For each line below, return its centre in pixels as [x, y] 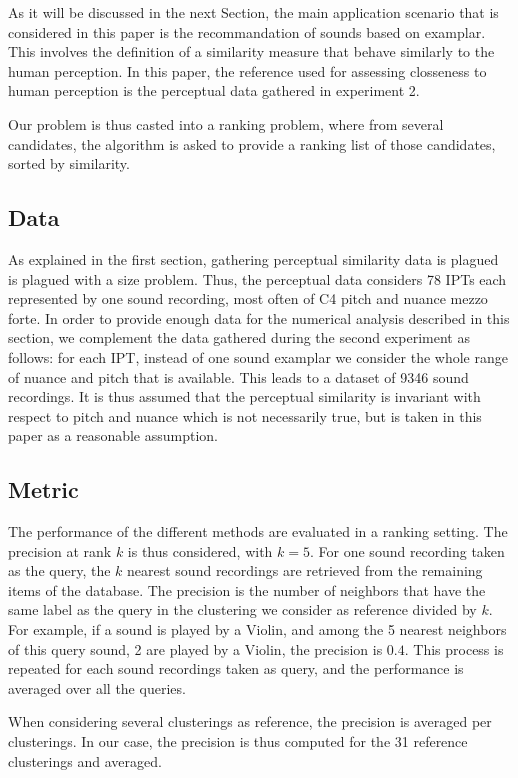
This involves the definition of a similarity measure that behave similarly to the [251, 51]
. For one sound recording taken [407, 550]
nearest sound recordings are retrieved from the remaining [305, 570]
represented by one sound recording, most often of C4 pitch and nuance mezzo [248, 298]
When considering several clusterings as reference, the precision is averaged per [250, 721]
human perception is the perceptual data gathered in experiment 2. [214, 90]
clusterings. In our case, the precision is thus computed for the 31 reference [238, 741]
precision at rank [60, 550]
